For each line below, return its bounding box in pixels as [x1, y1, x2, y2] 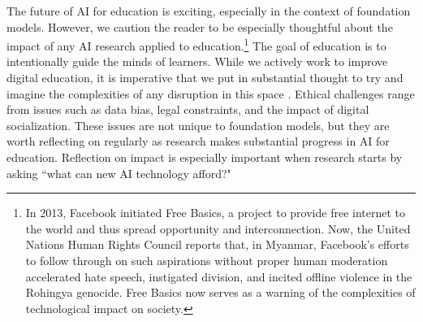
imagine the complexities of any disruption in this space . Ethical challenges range [6, 85, 415, 102]
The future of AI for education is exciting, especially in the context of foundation [6, 2, 411, 19]
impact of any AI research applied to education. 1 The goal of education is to [6, 35, 386, 54]
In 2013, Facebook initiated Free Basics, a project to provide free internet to [25, 204, 406, 221]
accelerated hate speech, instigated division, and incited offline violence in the [25, 268, 412, 285]
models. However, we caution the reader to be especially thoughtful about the [6, 18, 393, 35]
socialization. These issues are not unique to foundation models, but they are [6, 116, 390, 133]
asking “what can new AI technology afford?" [6, 164, 231, 181]
